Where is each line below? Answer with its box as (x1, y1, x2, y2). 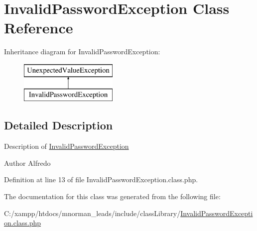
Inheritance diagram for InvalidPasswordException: (4, 46, 160, 57)
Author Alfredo (4, 157, 51, 168)
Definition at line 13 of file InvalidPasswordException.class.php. (4, 174, 198, 185)
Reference (4, 17, 73, 38)
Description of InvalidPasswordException (4, 141, 129, 151)
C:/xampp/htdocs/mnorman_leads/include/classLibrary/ (4, 208, 181, 218)
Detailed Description (4, 117, 113, 133)
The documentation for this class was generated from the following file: (4, 191, 221, 202)
